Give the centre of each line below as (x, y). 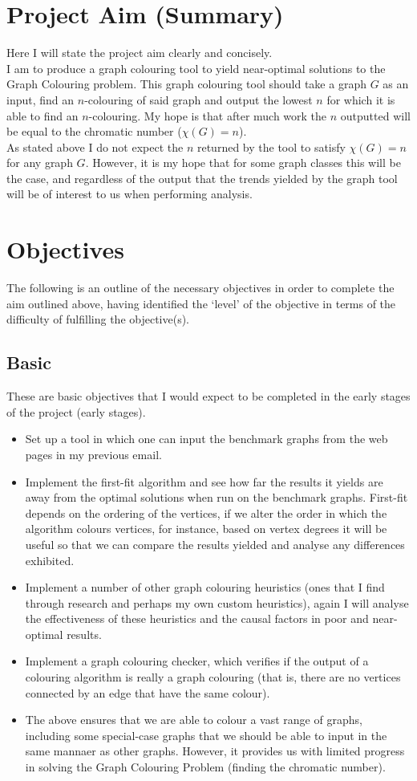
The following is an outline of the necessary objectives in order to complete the (200, 288)
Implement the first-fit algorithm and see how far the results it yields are (204, 481)
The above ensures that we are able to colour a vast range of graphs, (194, 720)
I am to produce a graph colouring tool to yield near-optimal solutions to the (196, 68)
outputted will (375, 115)
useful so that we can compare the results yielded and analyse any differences (215, 544)
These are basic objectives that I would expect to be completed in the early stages (208, 396)
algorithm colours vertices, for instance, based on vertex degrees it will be (206, 529)
